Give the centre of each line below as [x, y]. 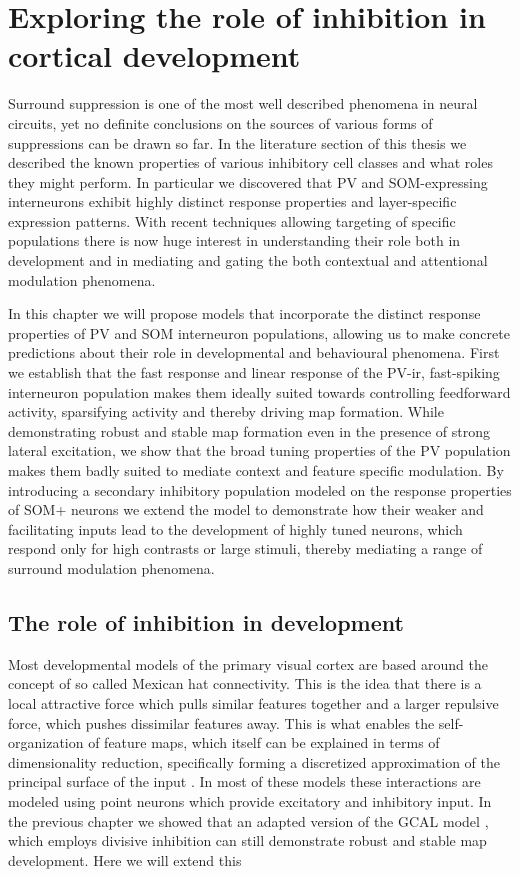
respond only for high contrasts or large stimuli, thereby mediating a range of [245, 548]
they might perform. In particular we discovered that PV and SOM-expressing [248, 181]
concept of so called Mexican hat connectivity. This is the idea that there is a [245, 683]
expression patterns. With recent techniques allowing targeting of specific [232, 220]
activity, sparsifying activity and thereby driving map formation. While [226, 411]
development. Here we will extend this [125, 859]
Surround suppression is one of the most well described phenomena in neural [243, 103]
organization [46, 742]
